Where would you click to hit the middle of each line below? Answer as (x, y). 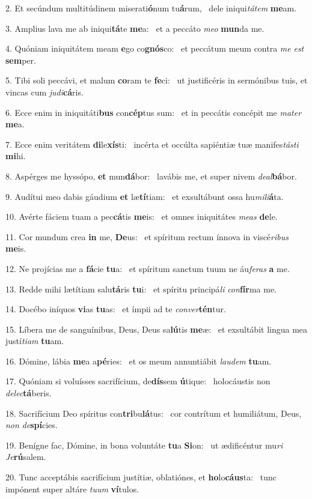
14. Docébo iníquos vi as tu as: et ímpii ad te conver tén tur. (116, 309)
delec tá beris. (29, 393)
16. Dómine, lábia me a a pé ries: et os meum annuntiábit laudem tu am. (139, 361)
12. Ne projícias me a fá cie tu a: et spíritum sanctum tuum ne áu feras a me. (148, 268)
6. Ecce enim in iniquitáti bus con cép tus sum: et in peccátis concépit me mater (154, 112)
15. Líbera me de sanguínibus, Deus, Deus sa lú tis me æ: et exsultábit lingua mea (157, 329)
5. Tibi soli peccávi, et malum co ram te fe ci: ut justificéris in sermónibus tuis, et (157, 80)
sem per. (21, 60)
